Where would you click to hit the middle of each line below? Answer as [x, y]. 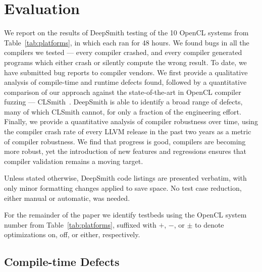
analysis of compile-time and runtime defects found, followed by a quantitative [125, 82]
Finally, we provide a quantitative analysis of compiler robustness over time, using [131, 121]
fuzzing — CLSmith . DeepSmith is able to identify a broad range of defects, [123, 102]
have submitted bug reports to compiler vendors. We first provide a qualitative [126, 72]
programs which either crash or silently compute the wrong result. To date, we [125, 62]
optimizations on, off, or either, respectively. [72, 234]
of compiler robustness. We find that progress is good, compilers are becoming [125, 141]
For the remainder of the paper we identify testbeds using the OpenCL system [125, 215]
